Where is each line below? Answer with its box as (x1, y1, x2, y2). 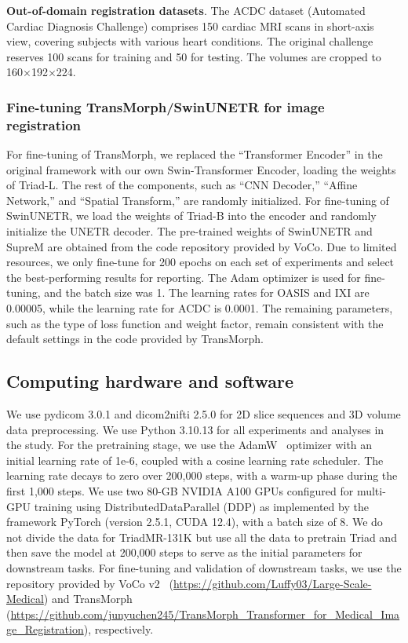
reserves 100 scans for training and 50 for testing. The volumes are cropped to (6, 48, 381, 64)
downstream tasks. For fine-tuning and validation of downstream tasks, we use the (6, 559, 402, 575)
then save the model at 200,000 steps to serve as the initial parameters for (6, 544, 362, 561)
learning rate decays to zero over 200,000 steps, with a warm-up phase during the (6, 467, 398, 484)
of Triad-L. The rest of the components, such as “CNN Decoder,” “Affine (6, 177, 358, 193)
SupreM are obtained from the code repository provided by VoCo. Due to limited (6, 238, 397, 254)
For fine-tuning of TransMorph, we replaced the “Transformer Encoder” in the (6, 146, 383, 163)
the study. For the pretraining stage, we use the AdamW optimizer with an (6, 437, 373, 453)
